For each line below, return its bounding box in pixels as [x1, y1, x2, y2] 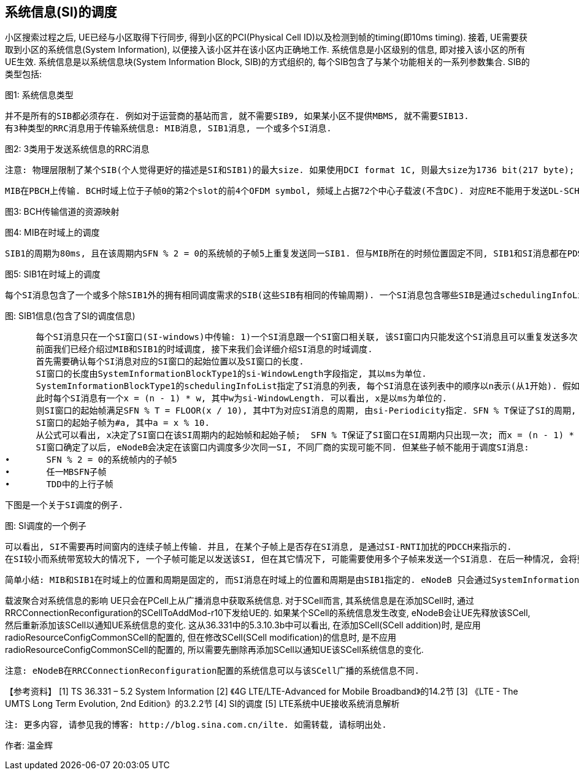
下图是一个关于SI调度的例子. [5, 500, 124, 511]
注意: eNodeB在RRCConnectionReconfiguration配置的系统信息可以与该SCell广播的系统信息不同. [5, 666, 420, 676]
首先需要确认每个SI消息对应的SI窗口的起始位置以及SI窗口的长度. [36, 357, 304, 367]
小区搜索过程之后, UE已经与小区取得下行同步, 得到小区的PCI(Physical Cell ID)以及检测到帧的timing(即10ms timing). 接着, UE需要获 [5, 32, 527, 43]
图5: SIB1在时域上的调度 [5, 269, 101, 280]
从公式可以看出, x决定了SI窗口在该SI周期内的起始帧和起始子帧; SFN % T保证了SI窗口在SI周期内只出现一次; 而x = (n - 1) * [36, 430, 575, 441]
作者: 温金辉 [5, 740, 53, 751]
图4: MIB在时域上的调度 [5, 227, 100, 238]
